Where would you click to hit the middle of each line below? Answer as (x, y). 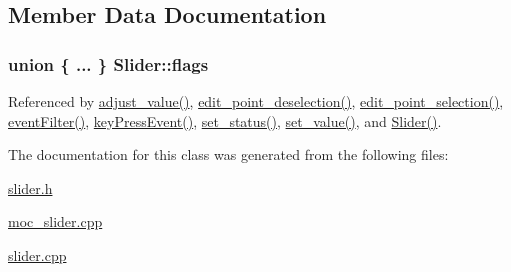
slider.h (30, 187)
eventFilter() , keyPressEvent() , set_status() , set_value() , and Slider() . (225, 120)
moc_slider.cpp (55, 221)
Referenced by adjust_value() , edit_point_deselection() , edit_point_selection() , (256, 101)
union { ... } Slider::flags (108, 63)
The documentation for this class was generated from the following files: (228, 154)
